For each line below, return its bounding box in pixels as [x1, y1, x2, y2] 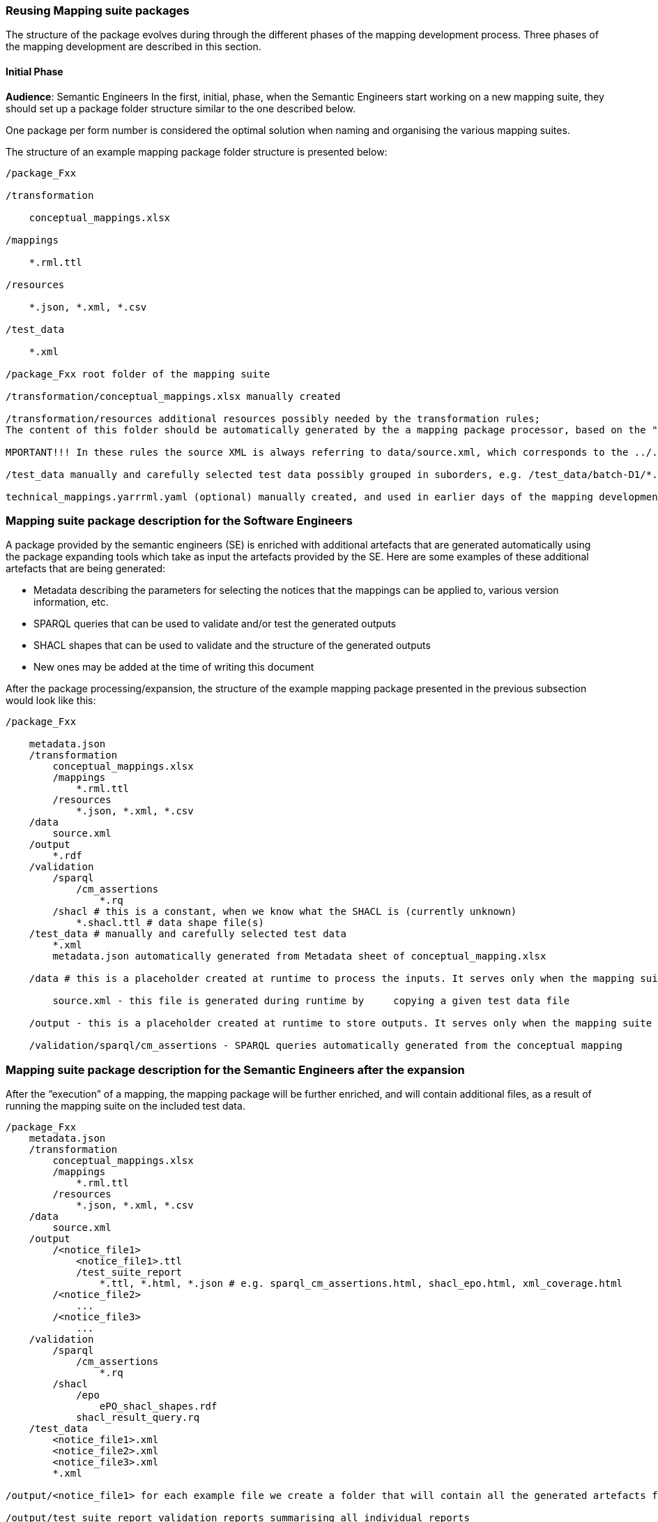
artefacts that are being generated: [6, 562, 166, 575]
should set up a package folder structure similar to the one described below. [6, 102, 355, 114]
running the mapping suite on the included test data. [6, 1100, 245, 1112]
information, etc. [33, 596, 109, 609]
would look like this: [6, 694, 96, 707]
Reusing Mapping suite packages [6, 3, 190, 17]
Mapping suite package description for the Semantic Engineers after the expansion [6, 1062, 465, 1077]
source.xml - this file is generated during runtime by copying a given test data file [52, 995, 570, 1007]
